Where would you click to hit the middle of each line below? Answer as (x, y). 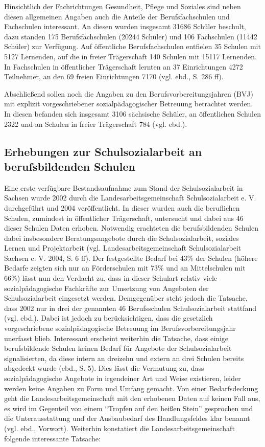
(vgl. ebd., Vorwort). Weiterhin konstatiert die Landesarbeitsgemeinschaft (119, 428)
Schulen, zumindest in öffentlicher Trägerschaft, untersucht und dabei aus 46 (124, 218)
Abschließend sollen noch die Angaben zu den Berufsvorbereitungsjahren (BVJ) (129, 93)
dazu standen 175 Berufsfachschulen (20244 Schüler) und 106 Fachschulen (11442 (131, 36)
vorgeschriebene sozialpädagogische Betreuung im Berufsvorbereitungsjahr (120, 328)
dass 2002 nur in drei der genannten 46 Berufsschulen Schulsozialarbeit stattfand (130, 308)
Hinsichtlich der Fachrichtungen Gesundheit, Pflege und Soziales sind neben (123, 6)
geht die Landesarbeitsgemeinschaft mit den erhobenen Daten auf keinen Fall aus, (132, 398)
